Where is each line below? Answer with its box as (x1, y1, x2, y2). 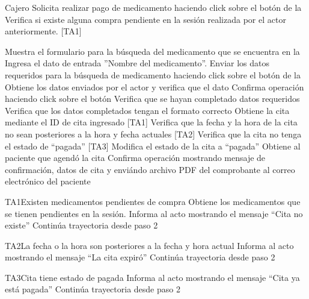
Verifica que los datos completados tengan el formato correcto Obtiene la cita (5, 104, 290, 116)
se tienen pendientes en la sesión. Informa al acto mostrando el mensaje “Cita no (5, 207, 303, 219)
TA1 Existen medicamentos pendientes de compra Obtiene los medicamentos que (5, 195, 301, 207)
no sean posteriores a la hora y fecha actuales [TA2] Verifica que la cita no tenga (5, 127, 302, 140)
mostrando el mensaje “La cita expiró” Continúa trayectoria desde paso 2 (5, 251, 275, 263)
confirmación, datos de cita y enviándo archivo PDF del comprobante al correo (5, 163, 295, 175)
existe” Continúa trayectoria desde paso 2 (5, 219, 158, 231)
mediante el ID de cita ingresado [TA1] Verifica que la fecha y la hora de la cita (5, 116, 298, 128)
